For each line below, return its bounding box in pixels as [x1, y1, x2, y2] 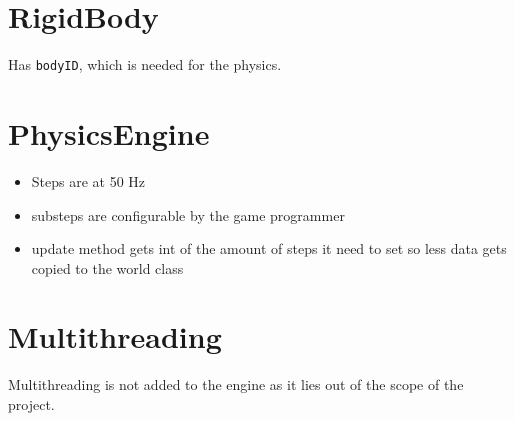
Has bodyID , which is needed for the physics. [8, 54, 282, 75]
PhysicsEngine [8, 112, 210, 153]
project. [8, 394, 55, 414]
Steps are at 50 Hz [31, 170, 146, 191]
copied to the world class [31, 257, 184, 278]
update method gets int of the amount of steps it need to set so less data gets [31, 238, 507, 259]
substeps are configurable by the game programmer [31, 204, 345, 225]
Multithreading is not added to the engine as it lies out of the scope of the [8, 374, 464, 395]
